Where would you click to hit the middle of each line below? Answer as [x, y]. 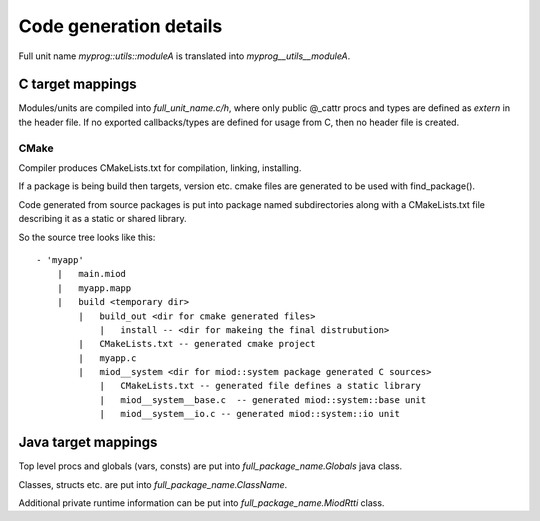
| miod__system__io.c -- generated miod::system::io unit [249, 414]
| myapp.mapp [94, 288]
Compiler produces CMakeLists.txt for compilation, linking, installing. [160, 167]
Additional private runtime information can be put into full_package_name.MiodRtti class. [201, 502]
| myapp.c [107, 358]
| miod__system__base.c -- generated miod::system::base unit [263, 399]
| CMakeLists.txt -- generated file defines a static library [260, 386]
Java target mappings [88, 442]
